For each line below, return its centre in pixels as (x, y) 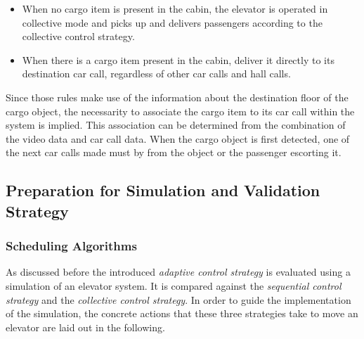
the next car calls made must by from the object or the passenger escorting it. (174, 152)
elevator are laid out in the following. (85, 327)
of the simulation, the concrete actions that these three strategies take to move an (182, 313)
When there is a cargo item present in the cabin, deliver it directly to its (178, 59)
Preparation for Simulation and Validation (163, 190)
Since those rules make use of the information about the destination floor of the (177, 97)
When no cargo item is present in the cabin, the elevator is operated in (175, 8)
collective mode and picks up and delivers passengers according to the (172, 22)
